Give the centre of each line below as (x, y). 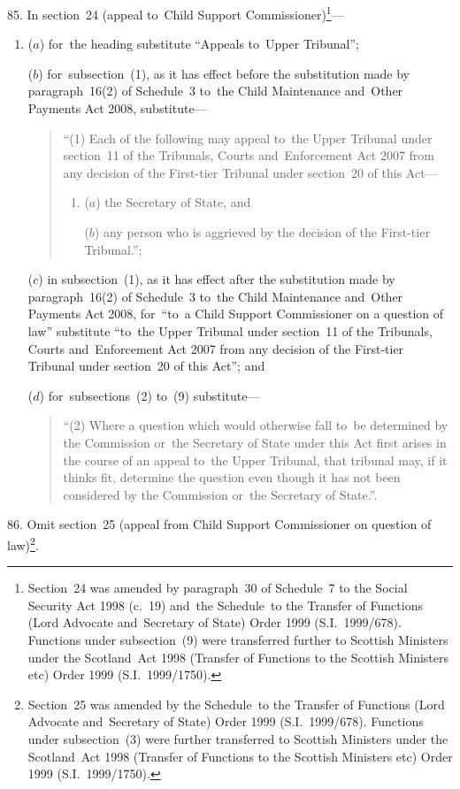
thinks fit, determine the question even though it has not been (232, 477)
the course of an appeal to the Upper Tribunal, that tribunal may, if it (255, 460)
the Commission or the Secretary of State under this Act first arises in (255, 442)
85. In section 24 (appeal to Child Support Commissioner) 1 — (176, 13)
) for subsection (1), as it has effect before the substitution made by (224, 73)
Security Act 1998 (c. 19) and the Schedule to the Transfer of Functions (225, 605)
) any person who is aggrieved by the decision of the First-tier (262, 232)
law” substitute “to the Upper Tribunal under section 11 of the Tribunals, (230, 330)
